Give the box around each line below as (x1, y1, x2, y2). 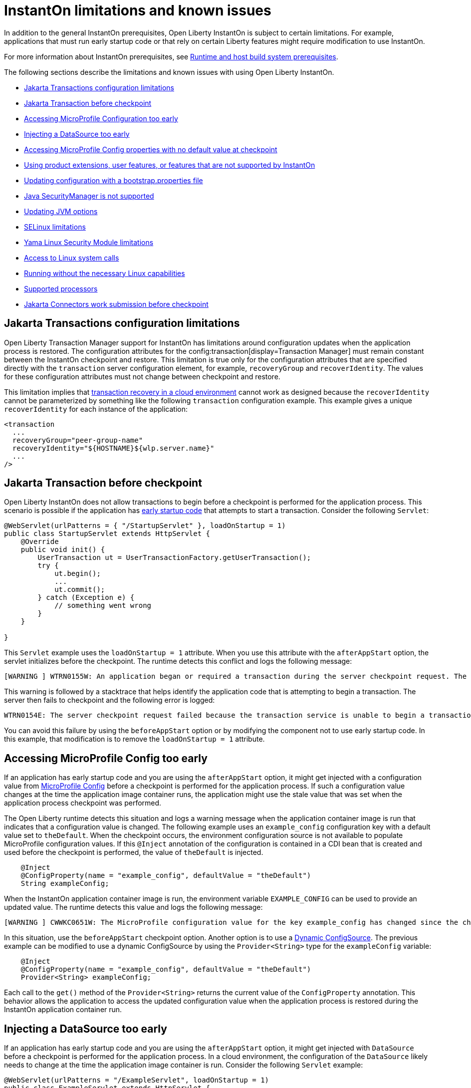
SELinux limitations (24, 222, 86, 231)
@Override (20, 538, 59, 546)
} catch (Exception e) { (37, 593, 135, 602)
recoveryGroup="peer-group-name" (12, 436, 143, 444)
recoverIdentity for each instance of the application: (4, 404, 188, 413)
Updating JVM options (24, 207, 98, 216)
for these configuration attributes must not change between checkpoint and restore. (4, 372, 280, 381)
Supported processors (24, 284, 98, 293)
